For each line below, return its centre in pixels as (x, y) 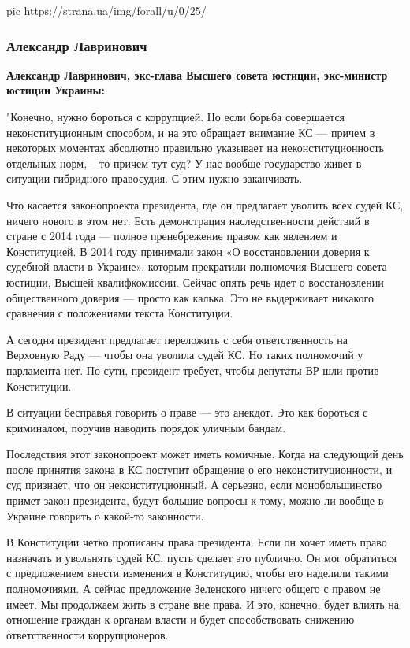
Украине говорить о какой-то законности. (105, 515)
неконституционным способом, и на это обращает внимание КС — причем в (191, 132)
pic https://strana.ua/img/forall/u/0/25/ (106, 10)
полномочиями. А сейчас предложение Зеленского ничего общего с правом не (194, 589)
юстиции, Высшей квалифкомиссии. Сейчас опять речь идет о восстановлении (195, 281)
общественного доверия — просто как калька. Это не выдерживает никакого (190, 297)
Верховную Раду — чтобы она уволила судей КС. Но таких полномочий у (185, 355)
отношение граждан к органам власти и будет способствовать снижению (181, 619)
